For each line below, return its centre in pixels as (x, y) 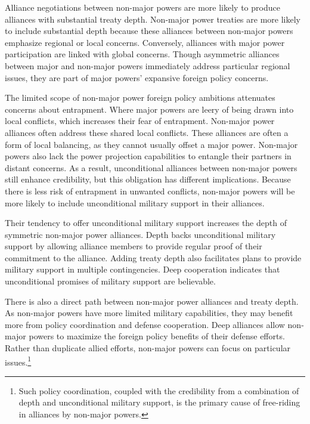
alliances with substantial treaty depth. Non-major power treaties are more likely (153, 19)
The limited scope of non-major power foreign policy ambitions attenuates (140, 98)
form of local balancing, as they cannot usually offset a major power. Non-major (151, 144)
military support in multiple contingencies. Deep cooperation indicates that (142, 269)
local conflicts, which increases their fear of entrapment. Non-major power (140, 121)
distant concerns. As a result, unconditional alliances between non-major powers (151, 167)
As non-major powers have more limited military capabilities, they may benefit (149, 313)
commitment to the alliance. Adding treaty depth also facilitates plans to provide (153, 257)
